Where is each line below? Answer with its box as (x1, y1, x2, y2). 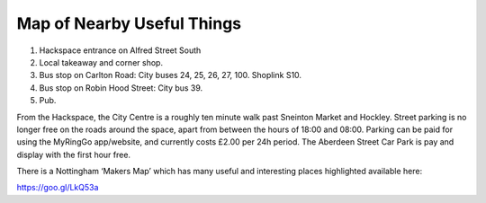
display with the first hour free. (16, 149, 130, 160)
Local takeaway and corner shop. (39, 57, 164, 67)
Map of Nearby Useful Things (16, 13, 242, 33)
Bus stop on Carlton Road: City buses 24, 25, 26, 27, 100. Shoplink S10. (39, 70, 301, 81)
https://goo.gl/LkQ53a (16, 182, 99, 193)
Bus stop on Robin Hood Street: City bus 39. (39, 82, 203, 93)
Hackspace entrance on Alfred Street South (39, 45, 202, 56)
